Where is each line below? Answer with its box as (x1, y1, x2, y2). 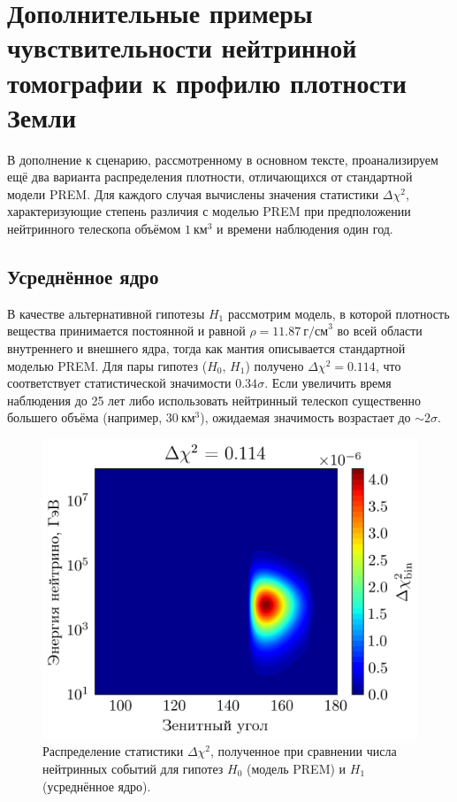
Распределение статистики (42, 742, 184, 760)
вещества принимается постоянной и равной (7, 321, 246, 340)
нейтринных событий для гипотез (42, 759, 224, 777)
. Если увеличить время (264, 374, 392, 392)
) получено (245, 356, 304, 374)
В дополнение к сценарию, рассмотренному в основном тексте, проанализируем (7, 150, 438, 168)
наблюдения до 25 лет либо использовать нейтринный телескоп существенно (7, 390, 421, 409)
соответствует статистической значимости (7, 374, 232, 392)
